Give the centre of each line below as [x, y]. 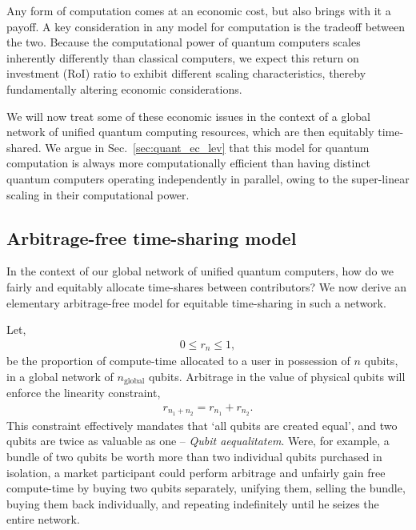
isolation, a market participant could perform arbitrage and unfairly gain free [196, 472]
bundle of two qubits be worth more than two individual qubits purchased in [194, 456]
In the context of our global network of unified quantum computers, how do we [200, 271]
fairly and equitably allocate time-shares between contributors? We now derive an [207, 286]
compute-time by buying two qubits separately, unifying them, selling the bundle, [206, 488]
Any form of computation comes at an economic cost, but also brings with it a [199, 10]
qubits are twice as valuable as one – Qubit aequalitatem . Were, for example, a [198, 441]
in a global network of [60, 376]
